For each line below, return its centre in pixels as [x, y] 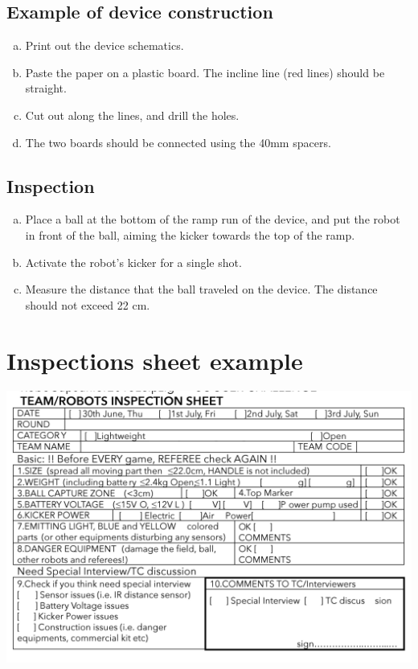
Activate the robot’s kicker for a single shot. [133, 262]
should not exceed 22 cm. [88, 304]
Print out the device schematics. [104, 45]
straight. [46, 88]
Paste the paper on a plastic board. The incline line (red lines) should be [205, 72]
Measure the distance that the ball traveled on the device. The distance [201, 289]
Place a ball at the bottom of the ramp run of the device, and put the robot [213, 219]
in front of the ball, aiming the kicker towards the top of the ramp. [190, 234]
